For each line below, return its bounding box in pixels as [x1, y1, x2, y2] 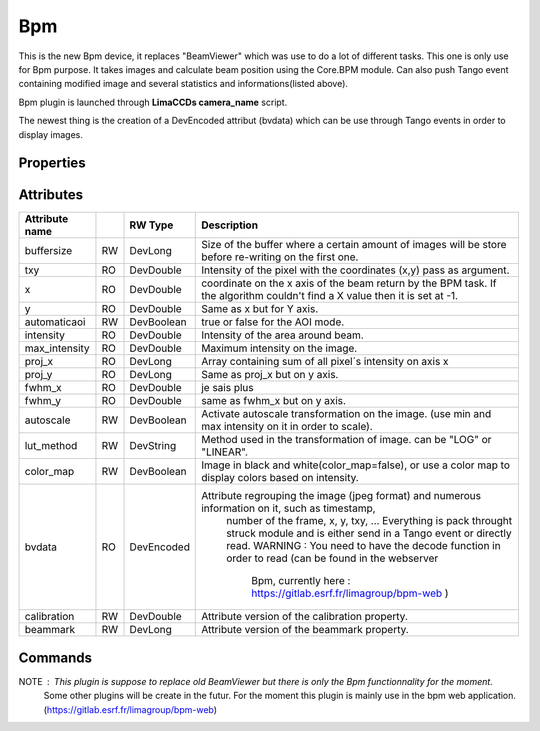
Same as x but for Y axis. [201, 302, 319, 316]
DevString [129, 439, 177, 453]
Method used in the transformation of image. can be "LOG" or [201, 433, 492, 447]
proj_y [24, 368, 53, 382]
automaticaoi [24, 315, 86, 329]
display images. [18, 128, 84, 140]
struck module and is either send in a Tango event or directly [226, 526, 512, 540]
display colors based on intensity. [201, 471, 359, 485]
